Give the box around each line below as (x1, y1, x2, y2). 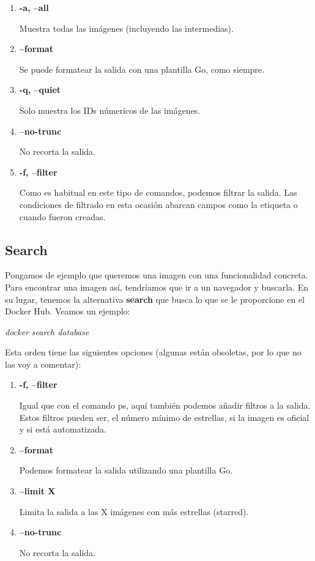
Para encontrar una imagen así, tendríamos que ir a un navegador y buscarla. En (5, 280, 308, 293)
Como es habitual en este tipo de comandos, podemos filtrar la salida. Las (19, 186, 297, 199)
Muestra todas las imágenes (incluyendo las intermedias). (19, 21, 234, 34)
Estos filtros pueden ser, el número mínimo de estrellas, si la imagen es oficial (19, 411, 309, 423)
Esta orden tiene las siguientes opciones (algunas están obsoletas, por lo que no (5, 346, 302, 359)
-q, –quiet (19, 83, 61, 96)
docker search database (5, 325, 89, 338)
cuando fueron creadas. (19, 210, 106, 223)
